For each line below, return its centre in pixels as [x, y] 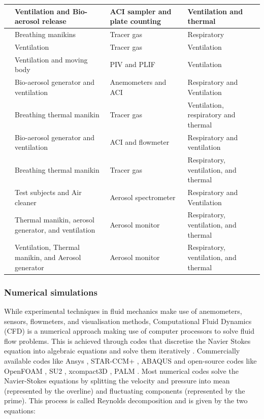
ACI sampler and [141, 11]
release [54, 21]
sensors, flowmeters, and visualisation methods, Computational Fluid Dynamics [128, 321]
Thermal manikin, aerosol [55, 220]
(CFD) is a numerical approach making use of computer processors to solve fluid [129, 331]
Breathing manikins [45, 34]
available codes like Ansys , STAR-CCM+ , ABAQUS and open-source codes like [130, 360]
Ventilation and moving [51, 59]
